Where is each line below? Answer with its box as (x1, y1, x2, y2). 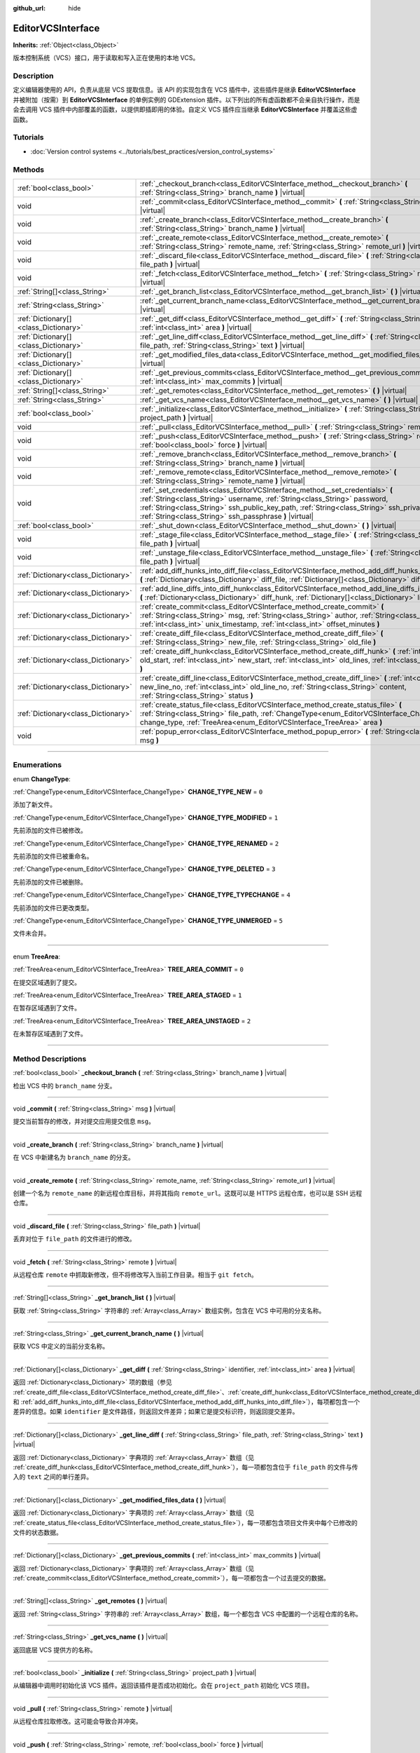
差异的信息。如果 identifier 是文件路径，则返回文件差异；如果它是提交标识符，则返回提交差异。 (13, 1407, 299, 1416)
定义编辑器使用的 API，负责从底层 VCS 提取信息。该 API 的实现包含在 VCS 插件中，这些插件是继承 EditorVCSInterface (13, 86, 356, 94)
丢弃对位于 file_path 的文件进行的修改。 (13, 1235, 136, 1243)
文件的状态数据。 (13, 1528, 62, 1536)
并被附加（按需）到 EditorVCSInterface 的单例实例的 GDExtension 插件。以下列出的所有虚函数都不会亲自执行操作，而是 (13, 95, 360, 104)
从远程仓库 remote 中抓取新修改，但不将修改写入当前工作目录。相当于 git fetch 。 (13, 1270, 258, 1279)
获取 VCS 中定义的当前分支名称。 (13, 1342, 109, 1351)
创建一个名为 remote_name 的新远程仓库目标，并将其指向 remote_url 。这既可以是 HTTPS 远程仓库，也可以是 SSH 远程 (13, 1189, 363, 1197)
